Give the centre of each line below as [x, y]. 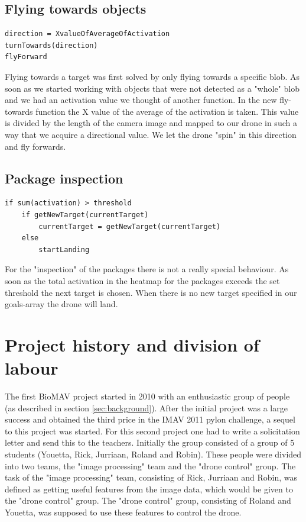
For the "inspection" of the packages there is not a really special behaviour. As [147, 269]
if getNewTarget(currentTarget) [85, 215]
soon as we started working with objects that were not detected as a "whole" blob [152, 88]
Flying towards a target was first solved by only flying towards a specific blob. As [152, 76]
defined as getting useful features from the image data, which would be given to [149, 489]
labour [32, 368]
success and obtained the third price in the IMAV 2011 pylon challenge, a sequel [150, 419]
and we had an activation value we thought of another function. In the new [141, 100]
